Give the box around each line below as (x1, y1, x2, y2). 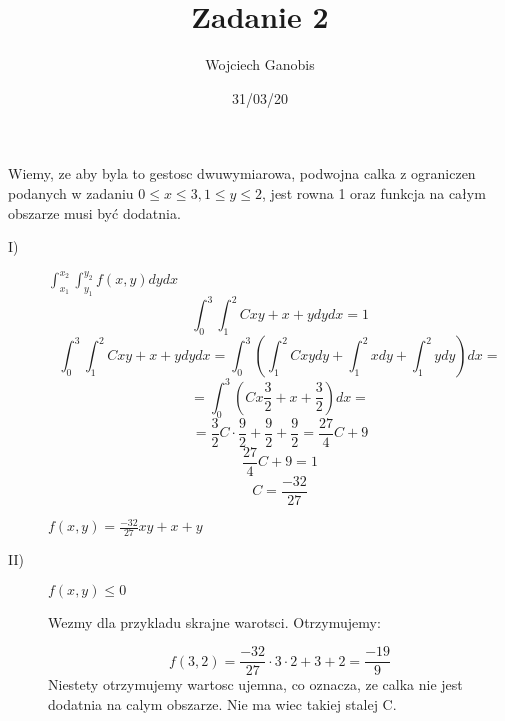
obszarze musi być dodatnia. (8, 202, 181, 223)
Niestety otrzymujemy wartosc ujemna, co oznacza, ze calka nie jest (48, 674, 463, 695)
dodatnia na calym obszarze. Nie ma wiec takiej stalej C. (48, 693, 397, 714)
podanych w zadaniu (8, 182, 134, 203)
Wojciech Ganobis (205, 54, 315, 75)
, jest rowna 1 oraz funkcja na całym (262, 182, 486, 203)
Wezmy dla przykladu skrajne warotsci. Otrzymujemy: (48, 611, 381, 632)
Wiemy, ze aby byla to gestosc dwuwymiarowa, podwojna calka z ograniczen (8, 163, 476, 184)
